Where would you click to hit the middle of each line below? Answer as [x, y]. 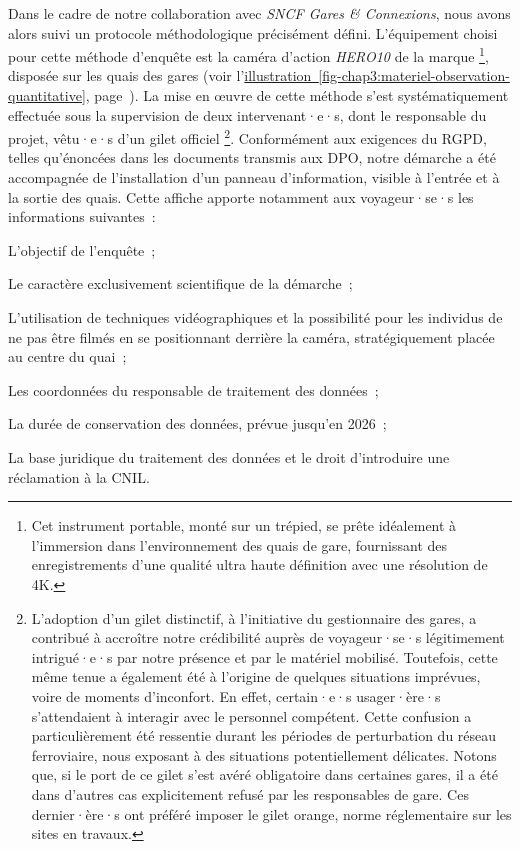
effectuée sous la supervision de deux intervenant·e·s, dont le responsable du [247, 114]
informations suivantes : [82, 216]
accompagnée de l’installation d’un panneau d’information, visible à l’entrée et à [254, 177]
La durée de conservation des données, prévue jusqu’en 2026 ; [197, 423]
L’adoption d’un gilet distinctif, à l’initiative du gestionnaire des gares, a [254, 617]
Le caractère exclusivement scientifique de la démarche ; [180, 283]
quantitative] [47, 95]
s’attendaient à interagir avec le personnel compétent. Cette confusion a [251, 715]
